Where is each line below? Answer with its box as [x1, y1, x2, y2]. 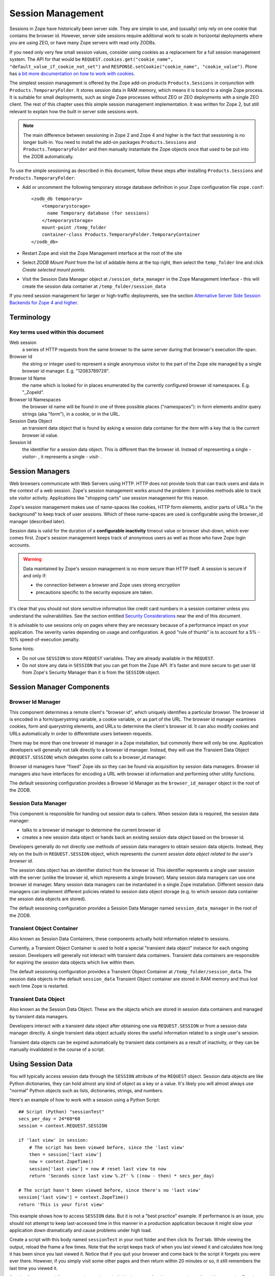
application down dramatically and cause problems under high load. [9, 1227, 152, 1233]
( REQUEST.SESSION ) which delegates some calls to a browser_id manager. [9, 754, 167, 760]
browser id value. [22, 432, 59, 438]
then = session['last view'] [29, 1151, 102, 1158]
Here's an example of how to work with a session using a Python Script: [9, 1097, 160, 1103]
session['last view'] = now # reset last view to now [29, 1166, 167, 1171]
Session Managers [9, 467, 70, 476]
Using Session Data [9, 1060, 73, 1069]
